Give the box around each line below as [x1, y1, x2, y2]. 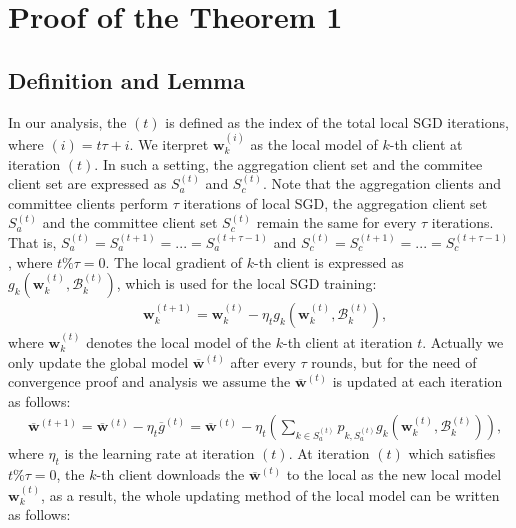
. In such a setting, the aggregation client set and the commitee [94, 153, 483, 174]
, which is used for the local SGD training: [116, 273, 377, 294]
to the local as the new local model [286, 464, 502, 485]
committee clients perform [8, 192, 168, 213]
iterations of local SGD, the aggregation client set [183, 192, 488, 213]
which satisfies [408, 443, 496, 464]
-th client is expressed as [254, 251, 404, 272]
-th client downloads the [96, 464, 245, 485]
